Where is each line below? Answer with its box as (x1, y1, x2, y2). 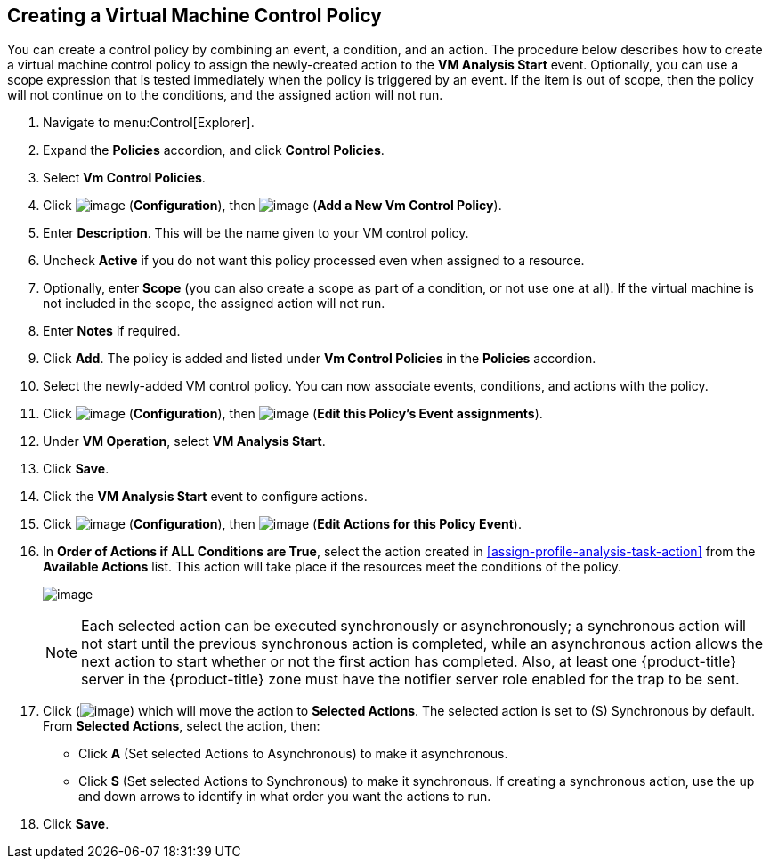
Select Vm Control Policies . (43, 170, 206, 186)
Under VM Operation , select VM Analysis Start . (43, 433, 326, 449)
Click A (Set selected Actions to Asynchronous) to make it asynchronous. (78, 746, 508, 762)
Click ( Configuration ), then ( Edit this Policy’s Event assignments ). (43, 406, 543, 422)
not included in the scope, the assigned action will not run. (43, 295, 385, 312)
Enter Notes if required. (43, 323, 181, 339)
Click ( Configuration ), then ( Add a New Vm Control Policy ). (43, 198, 502, 214)
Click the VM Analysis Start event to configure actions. (43, 489, 368, 505)
